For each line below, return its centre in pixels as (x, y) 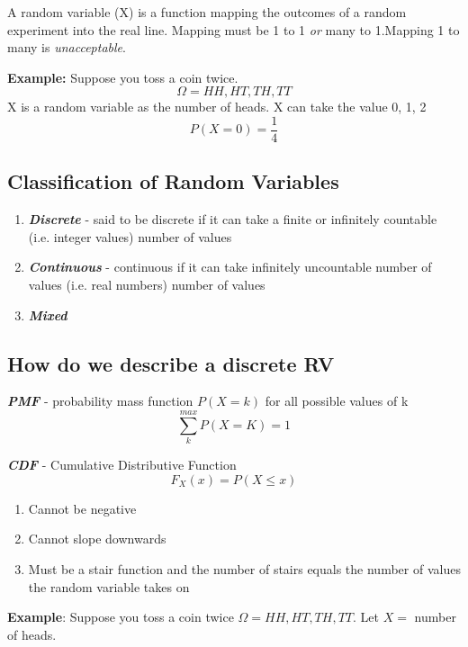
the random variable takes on (109, 586)
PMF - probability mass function (100, 401)
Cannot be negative (82, 508)
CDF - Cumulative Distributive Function (122, 465)
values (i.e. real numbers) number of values (147, 285)
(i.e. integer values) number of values (130, 236)
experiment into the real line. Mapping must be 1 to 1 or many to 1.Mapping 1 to (234, 29)
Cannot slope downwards (97, 539)
